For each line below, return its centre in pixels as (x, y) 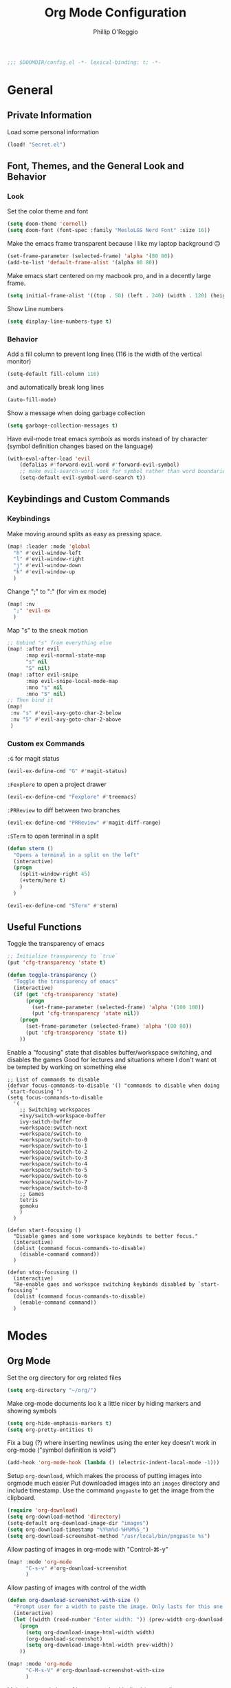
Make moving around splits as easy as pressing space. (85, 534)
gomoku (29, 1206)
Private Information (49, 115)
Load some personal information (53, 131)
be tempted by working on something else (67, 1067)
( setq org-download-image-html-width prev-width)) (99, 1645)
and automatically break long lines (56, 387)
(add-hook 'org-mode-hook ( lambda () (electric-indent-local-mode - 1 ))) (113, 1463)
